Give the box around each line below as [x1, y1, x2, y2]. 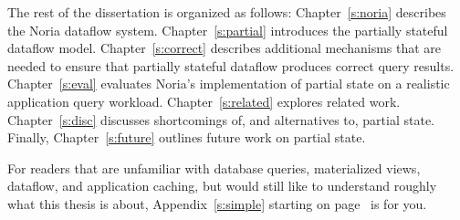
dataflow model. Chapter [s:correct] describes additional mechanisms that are [7, 38, 442, 58]
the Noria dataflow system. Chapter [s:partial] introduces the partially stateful [7, 20, 448, 39]
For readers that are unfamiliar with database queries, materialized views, [7, 158, 421, 177]
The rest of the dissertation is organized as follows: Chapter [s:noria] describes [7, 3, 446, 21]
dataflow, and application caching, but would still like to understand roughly [7, 176, 437, 195]
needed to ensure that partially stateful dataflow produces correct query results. [7, 56, 455, 75]
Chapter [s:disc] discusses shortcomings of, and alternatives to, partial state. [7, 110, 434, 129]
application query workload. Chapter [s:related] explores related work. [7, 91, 401, 110]
